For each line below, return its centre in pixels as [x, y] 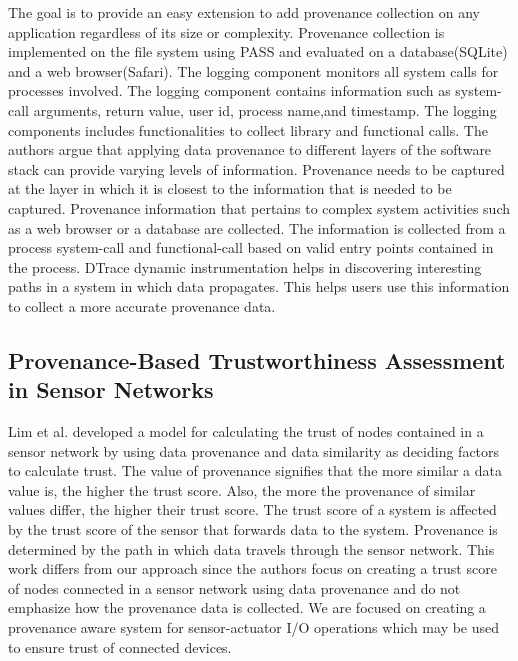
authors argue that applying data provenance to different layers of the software [250, 149]
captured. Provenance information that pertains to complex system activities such [259, 207]
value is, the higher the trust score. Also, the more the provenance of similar [242, 489]
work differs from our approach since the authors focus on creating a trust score [252, 568]
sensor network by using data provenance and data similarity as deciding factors [254, 450]
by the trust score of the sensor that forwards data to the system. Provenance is [253, 529]
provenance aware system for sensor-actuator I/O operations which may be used [254, 627]
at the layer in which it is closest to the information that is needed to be [230, 188]
